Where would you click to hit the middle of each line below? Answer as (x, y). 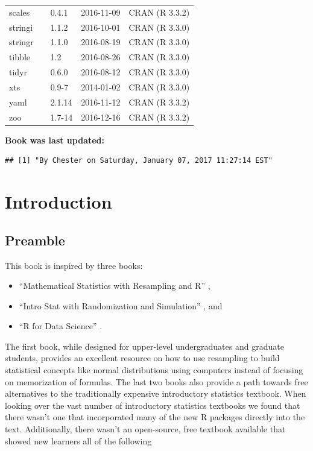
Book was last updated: (55, 140)
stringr (21, 42)
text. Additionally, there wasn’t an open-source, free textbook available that (145, 429)
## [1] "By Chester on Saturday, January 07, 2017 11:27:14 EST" (139, 161)
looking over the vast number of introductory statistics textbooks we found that (153, 405)
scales (20, 12)
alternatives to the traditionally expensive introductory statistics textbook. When (156, 393)
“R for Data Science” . (61, 326)
